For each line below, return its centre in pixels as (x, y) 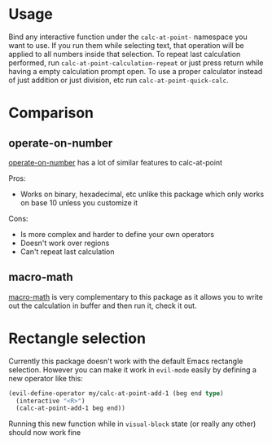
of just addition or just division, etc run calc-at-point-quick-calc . (119, 80)
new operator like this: (46, 378)
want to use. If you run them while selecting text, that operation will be (126, 45)
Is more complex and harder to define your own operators (117, 234)
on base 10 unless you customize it (79, 202)
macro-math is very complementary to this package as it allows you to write (136, 297)
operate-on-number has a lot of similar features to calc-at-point (115, 162)
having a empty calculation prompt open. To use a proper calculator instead (136, 71)
